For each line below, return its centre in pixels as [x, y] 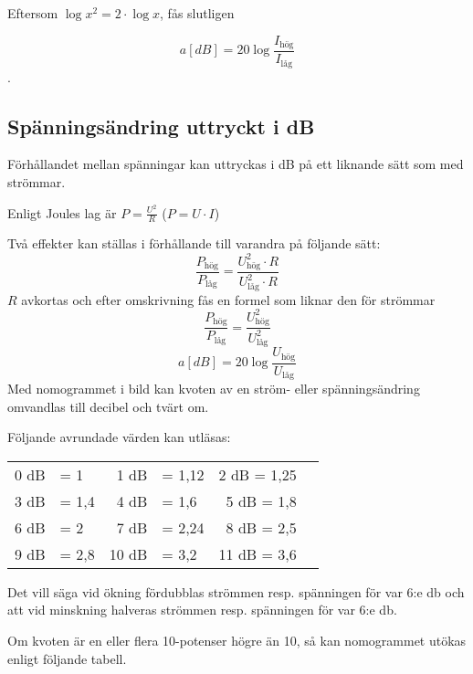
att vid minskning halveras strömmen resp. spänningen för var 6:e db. [202, 610]
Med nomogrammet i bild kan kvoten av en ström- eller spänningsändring [214, 389]
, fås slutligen [197, 13]
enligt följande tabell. [67, 658]
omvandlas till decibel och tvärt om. [108, 406]
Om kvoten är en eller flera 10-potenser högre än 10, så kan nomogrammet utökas [237, 641]
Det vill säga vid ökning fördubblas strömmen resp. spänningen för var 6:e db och [236, 591]
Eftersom [33, 13]
